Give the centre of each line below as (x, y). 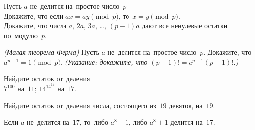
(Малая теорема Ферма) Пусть (52, 52)
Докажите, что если (34, 16)
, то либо (94, 122)
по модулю (21, 35)
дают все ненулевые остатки (185, 26)
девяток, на (186, 105)
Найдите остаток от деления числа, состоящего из (80, 105)
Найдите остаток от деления (47, 78)
